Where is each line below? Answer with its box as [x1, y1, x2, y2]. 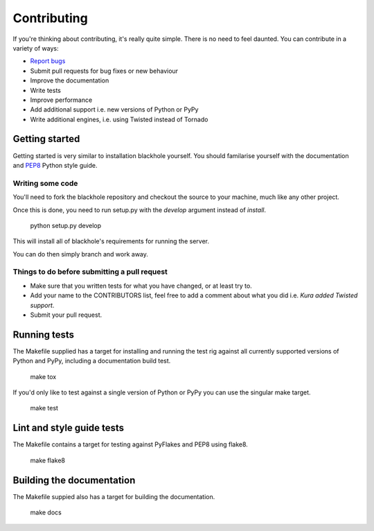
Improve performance [30, 96, 93, 104]
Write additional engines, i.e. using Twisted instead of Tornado [30, 115, 208, 123]
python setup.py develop [30, 221, 102, 229]
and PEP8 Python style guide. [12, 161, 98, 169]
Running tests [12, 329, 75, 340]
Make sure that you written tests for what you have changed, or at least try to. [30, 281, 252, 290]
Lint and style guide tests [12, 422, 125, 434]
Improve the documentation [30, 76, 109, 85]
